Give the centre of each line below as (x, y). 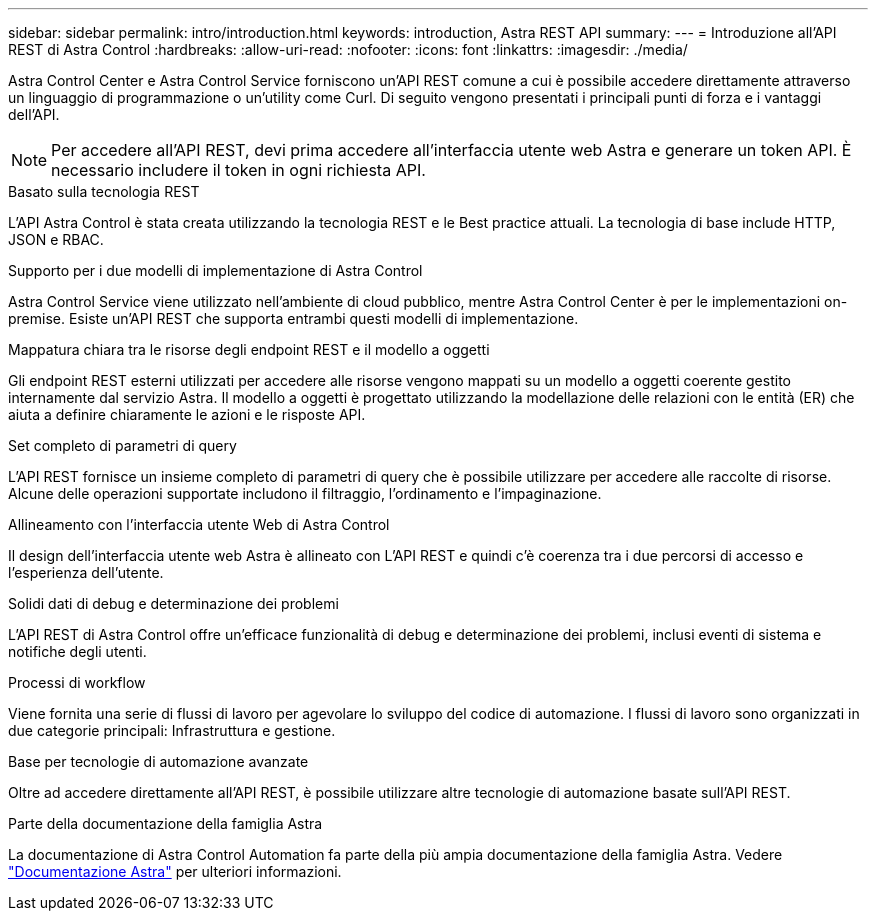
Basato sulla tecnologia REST (104, 191)
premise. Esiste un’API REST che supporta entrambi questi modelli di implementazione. (293, 318)
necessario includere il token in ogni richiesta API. (238, 170)
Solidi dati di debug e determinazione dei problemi (173, 603)
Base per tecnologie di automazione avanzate (158, 761)
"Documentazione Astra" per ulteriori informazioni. (175, 871)
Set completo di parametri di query (122, 445)
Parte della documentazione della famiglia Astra (165, 823)
